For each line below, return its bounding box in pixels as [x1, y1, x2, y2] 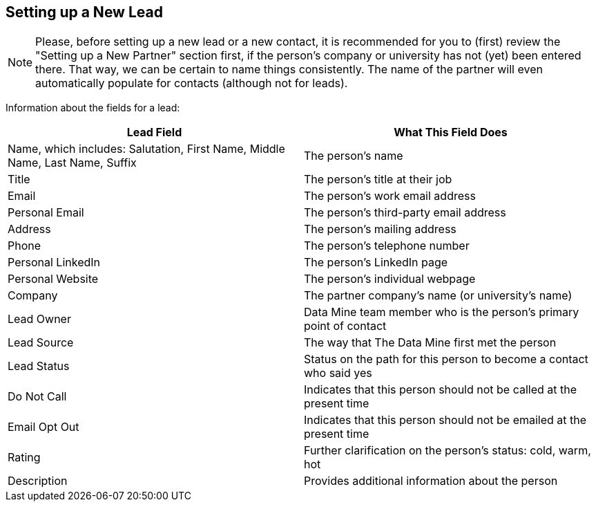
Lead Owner [8, 312, 71, 326]
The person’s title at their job [304, 172, 452, 187]
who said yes [304, 366, 372, 380]
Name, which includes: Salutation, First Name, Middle [8, 142, 285, 156]
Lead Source [8, 335, 74, 350]
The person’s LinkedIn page [304, 255, 448, 270]
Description [8, 474, 68, 488]
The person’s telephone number [304, 239, 470, 253]
